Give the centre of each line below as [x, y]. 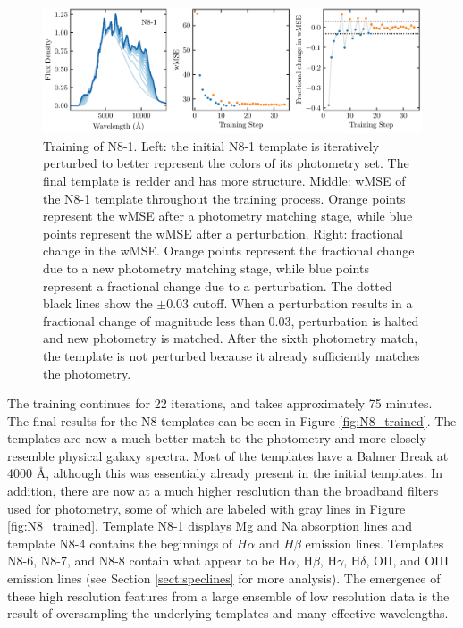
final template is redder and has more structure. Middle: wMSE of [224, 180]
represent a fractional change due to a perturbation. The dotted [218, 285]
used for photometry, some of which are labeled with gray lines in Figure [206, 508]
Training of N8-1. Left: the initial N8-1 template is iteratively [211, 145]
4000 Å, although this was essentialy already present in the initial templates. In [225, 473]
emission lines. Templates [375, 543]
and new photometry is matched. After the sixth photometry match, [231, 338]
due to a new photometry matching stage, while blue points [206, 268]
